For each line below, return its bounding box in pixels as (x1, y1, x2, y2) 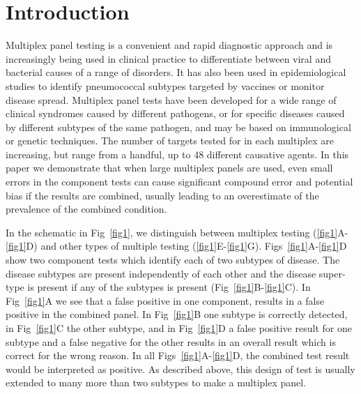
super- (318, 266, 346, 280)
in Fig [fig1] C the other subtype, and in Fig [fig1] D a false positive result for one (6, 321, 352, 335)
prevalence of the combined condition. (6, 202, 167, 216)
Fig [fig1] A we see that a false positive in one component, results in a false (6, 293, 325, 308)
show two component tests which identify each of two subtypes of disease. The (6, 252, 340, 267)
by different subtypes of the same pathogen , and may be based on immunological (6, 119, 351, 134)
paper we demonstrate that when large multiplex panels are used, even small (6, 160, 333, 175)
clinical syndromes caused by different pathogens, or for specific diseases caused (6, 106, 345, 121)
